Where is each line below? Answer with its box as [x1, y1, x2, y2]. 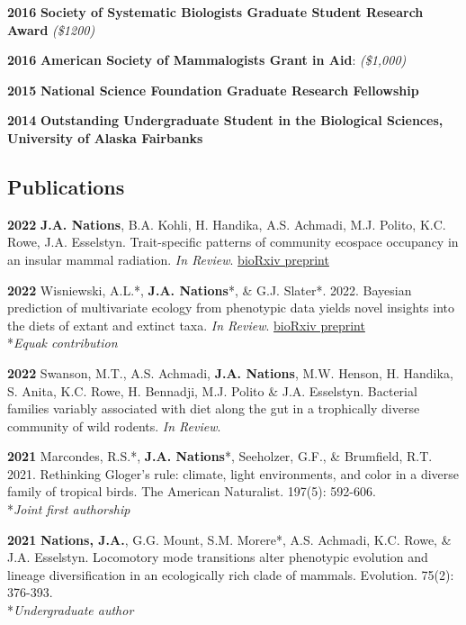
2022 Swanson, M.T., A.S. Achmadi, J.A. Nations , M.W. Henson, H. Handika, [7, 363, 453, 382]
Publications [7, 172, 125, 200]
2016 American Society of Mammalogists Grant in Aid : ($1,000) [7, 50, 407, 69]
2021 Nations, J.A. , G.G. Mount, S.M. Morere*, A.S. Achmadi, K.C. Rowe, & [7, 530, 452, 548]
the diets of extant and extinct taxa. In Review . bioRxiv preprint [7, 315, 365, 334]
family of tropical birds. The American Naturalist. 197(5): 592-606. [7, 482, 376, 501]
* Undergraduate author [7, 601, 134, 620]
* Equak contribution [7, 333, 118, 352]
